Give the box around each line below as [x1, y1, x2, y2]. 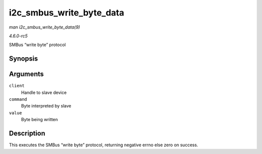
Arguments [9, 70, 44, 78]
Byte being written [21, 117, 58, 123]
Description [9, 129, 46, 138]
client [9, 83, 25, 89]
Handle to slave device [21, 90, 67, 95]
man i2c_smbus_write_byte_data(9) [9, 24, 80, 30]
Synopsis [9, 55, 38, 63]
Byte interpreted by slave [21, 103, 71, 109]
